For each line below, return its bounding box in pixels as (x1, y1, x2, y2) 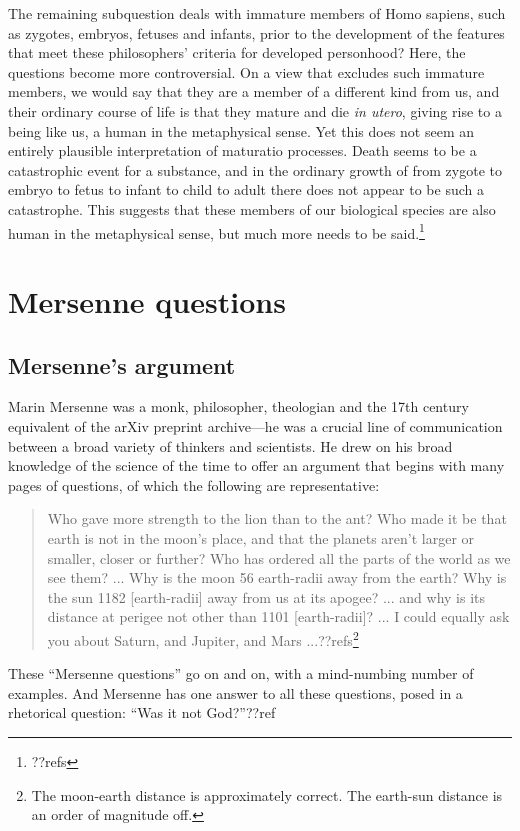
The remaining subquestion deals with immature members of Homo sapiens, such (8, 3, 506, 23)
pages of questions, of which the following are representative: (8, 474, 380, 495)
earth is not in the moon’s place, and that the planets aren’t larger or (47, 527, 475, 548)
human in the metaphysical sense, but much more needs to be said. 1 (8, 219, 425, 243)
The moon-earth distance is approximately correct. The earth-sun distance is (31, 784, 503, 805)
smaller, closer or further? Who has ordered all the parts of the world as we (47, 547, 511, 568)
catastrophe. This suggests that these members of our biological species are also (8, 198, 496, 219)
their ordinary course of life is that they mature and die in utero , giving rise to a (8, 100, 502, 121)
